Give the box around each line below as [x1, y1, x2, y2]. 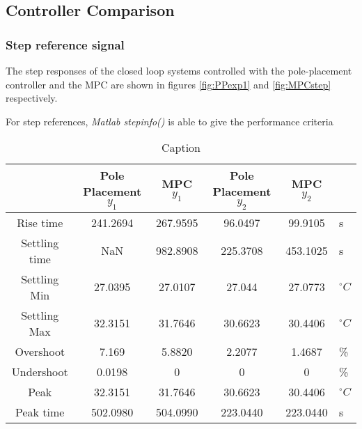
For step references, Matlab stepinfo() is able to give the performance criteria [6, 114, 333, 128]
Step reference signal [6, 36, 125, 53]
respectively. [6, 91, 58, 105]
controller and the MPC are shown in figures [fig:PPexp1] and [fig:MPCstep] [6, 77, 331, 91]
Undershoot [11, 363, 68, 380]
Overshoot [15, 343, 65, 359]
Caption [161, 139, 201, 156]
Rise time [17, 214, 63, 231]
